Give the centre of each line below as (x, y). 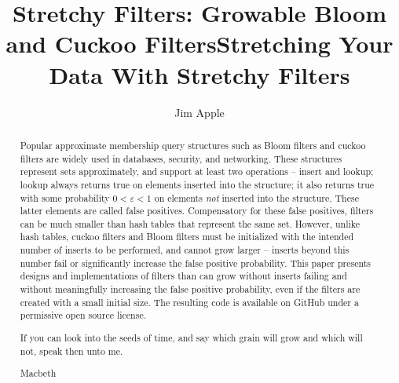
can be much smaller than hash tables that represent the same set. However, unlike (190, 223)
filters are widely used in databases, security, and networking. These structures (181, 158)
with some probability (65, 197)
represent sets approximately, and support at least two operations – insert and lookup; (197, 171)
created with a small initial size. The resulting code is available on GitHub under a (189, 302)
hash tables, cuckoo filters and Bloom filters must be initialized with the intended (187, 237)
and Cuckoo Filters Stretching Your (199, 44)
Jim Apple (199, 112)
